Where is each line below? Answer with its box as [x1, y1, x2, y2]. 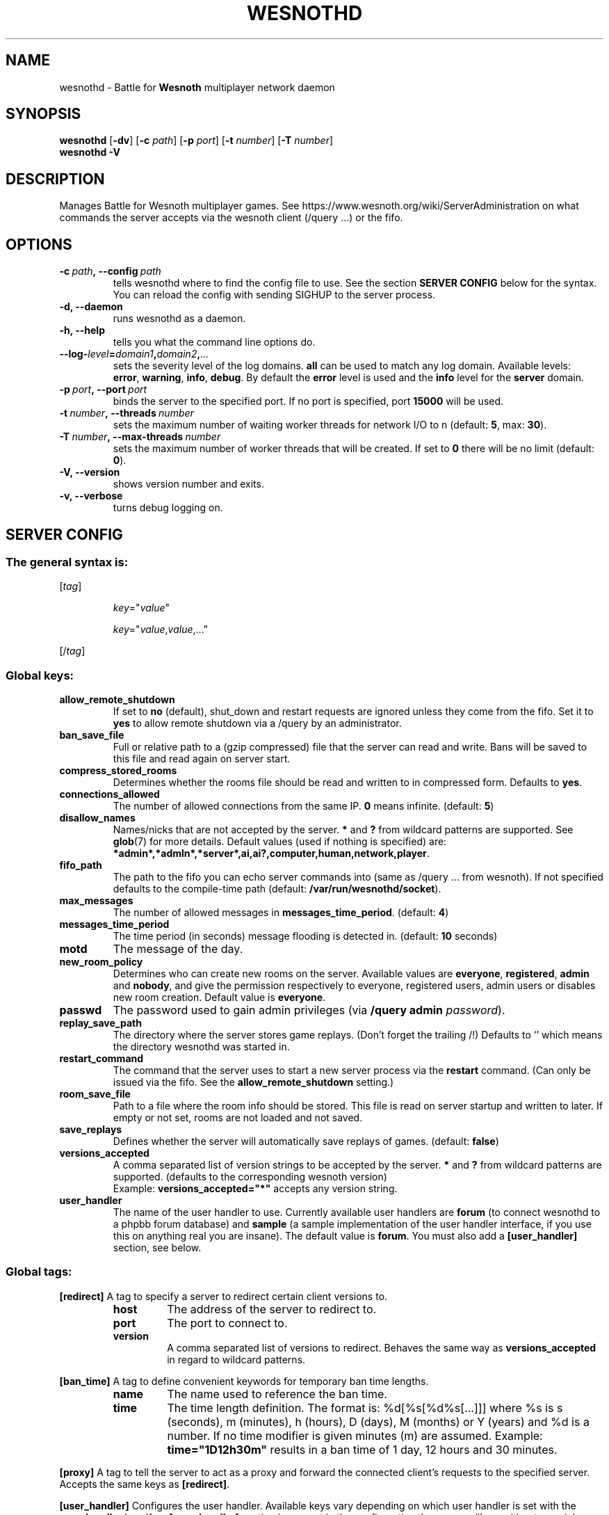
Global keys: [6, 668, 74, 682]
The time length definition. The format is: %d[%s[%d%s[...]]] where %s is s [167, 1400, 563, 1415]
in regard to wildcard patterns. [167, 1353, 306, 1365]
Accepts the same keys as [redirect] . [59, 1477, 230, 1490]
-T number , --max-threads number [59, 431, 221, 443]
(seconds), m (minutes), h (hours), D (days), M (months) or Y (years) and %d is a [167, 1414, 590, 1429]
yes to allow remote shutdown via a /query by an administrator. [113, 717, 402, 730]
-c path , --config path [59, 265, 161, 278]
